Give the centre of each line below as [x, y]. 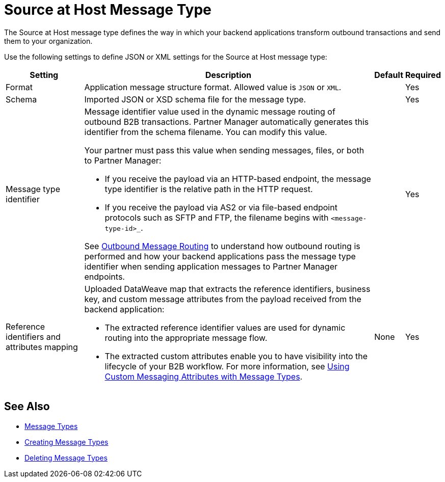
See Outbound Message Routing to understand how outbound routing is [222, 246]
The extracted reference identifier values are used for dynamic [225, 327]
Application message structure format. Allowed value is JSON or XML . [213, 87]
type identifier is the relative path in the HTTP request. [209, 189]
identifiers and [33, 337]
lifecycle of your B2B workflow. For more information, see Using [227, 366]
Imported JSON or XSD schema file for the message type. [195, 99]
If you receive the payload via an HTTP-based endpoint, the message [238, 179]
